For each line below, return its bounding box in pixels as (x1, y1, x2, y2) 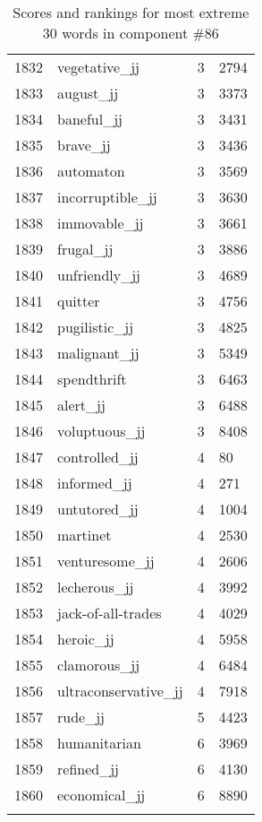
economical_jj (57, 784, 146, 805)
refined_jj (57, 758, 119, 779)
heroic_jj (57, 628, 114, 649)
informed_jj (57, 472, 132, 493)
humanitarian (57, 732, 141, 753)
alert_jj (57, 394, 106, 415)
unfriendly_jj (57, 264, 141, 285)
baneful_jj (57, 108, 123, 129)
